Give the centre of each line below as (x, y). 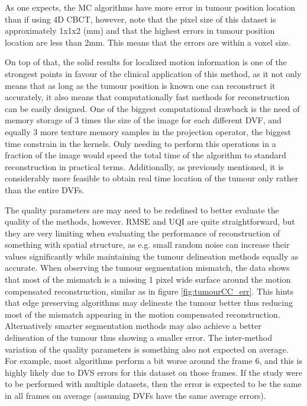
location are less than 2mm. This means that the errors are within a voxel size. (148, 42)
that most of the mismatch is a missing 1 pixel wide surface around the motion (148, 279)
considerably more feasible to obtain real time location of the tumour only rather (152, 178)
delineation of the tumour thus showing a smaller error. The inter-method (138, 338)
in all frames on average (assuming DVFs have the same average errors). (135, 395)
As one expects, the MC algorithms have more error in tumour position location (150, 7)
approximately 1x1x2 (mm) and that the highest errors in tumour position (140, 31)
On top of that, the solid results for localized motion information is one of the (146, 62)
